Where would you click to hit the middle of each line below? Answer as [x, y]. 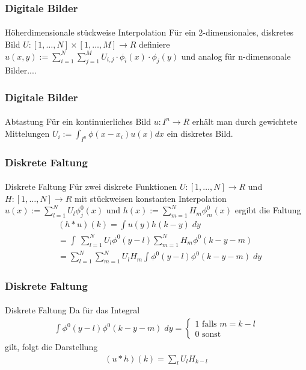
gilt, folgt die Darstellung [51, 347]
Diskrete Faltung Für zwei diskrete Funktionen [91, 187]
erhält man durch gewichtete [245, 121]
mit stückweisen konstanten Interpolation [151, 198]
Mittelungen [27, 133]
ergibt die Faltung [268, 210]
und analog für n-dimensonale [236, 56]
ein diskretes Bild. [200, 133]
